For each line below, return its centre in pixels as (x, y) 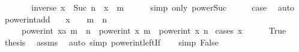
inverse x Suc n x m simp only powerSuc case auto (163, 7)
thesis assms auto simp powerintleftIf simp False (111, 42)
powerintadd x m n (56, 19)
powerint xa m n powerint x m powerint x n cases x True (154, 30)
